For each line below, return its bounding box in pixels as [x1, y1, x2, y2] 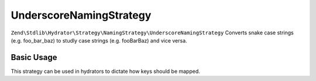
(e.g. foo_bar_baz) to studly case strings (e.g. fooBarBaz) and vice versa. [11, 37, 187, 44]
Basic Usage [11, 52, 57, 62]
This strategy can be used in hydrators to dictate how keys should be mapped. [11, 68, 200, 75]
